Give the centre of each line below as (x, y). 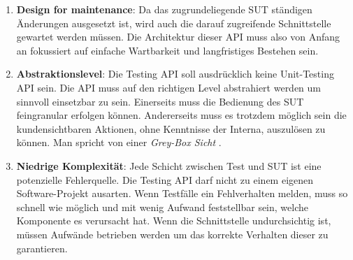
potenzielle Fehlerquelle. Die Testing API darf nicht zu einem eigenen (165, 179)
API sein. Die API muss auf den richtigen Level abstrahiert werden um (169, 87)
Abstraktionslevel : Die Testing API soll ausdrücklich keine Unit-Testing (175, 74)
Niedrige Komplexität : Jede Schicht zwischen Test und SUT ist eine (169, 165)
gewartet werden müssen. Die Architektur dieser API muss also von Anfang (178, 37)
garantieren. (42, 248)
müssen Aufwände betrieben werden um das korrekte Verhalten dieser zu (172, 234)
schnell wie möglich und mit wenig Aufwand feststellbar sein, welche (162, 207)
